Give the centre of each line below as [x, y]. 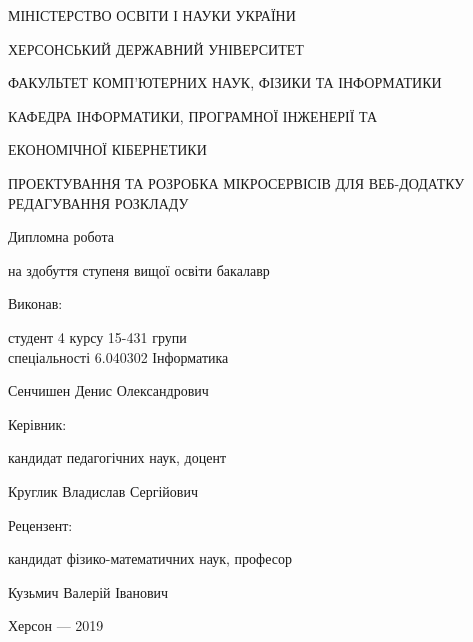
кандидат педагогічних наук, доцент [117, 457]
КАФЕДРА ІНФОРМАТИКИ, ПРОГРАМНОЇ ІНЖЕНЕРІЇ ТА [193, 115]
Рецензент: [40, 524]
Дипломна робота [61, 236]
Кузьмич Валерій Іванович [88, 591]
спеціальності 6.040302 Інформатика [118, 356]
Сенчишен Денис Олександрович [108, 390]
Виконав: [35, 303]
